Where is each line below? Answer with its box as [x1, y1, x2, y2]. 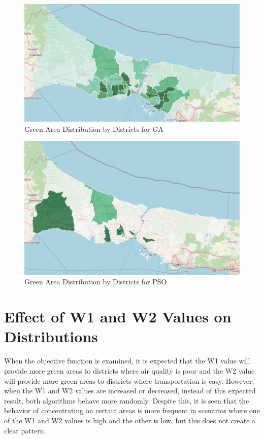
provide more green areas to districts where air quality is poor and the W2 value [4, 365, 255, 376]
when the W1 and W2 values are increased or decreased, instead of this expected [4, 385, 256, 396]
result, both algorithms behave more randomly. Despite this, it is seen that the [4, 395, 249, 406]
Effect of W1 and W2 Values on [4, 306, 232, 327]
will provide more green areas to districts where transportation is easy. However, [4, 375, 254, 386]
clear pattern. [4, 425, 46, 435]
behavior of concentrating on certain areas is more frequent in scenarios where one [4, 405, 260, 416]
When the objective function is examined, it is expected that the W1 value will [4, 355, 250, 366]
